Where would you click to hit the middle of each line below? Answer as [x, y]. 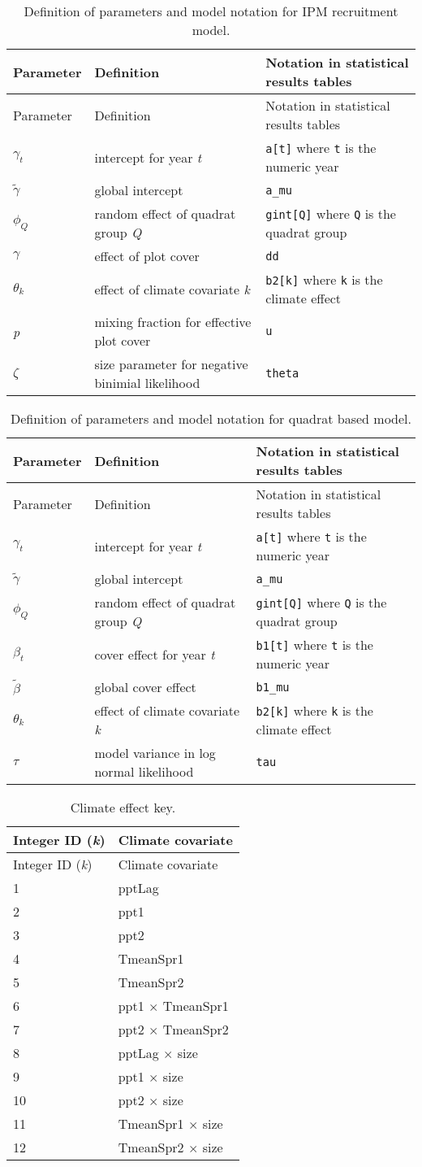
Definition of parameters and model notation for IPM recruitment [211, 11]
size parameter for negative [171, 364]
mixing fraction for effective [173, 322]
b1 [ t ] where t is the [314, 644]
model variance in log [155, 753]
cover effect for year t [155, 654]
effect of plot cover [147, 256]
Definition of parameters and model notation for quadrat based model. [211, 418]
